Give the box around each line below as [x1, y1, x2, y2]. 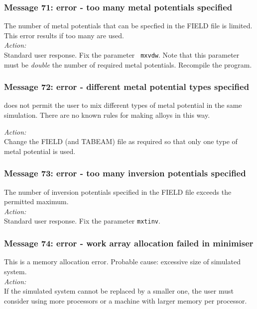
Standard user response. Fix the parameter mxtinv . [4, 216, 160, 226]
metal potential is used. [4, 146, 76, 156]
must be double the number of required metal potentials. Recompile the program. [4, 59, 252, 70]
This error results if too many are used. [4, 30, 124, 40]
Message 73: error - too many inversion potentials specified [4, 167, 246, 179]
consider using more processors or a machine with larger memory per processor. [4, 295, 247, 306]
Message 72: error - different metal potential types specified [4, 80, 250, 93]
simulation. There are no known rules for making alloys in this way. [4, 110, 210, 120]
